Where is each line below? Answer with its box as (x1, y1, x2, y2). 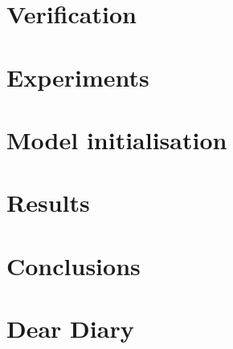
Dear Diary (6, 312, 134, 345)
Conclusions (6, 249, 141, 282)
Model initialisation (6, 123, 227, 156)
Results (6, 186, 90, 219)
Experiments (6, 60, 149, 93)
